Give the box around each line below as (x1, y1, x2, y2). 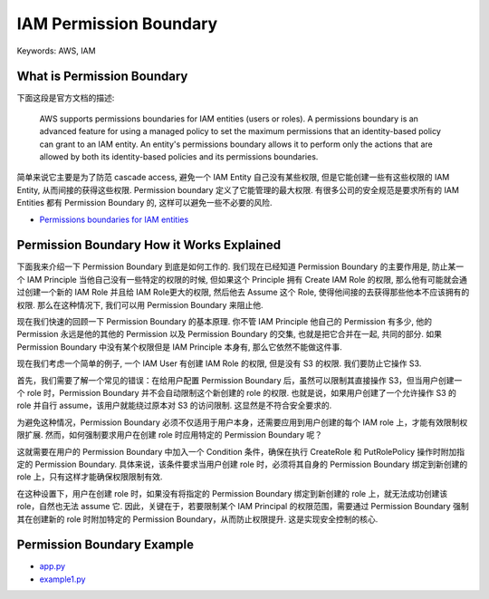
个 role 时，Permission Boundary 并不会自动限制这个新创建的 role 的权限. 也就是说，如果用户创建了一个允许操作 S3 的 (16, 388, 456, 398)
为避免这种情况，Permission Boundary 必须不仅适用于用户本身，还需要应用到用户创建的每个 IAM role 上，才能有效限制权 (16, 417, 468, 428)
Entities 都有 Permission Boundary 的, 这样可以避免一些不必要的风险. (16, 198, 273, 208)
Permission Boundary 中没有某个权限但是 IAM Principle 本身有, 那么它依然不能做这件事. (16, 341, 343, 353)
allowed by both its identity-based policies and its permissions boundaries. (39, 151, 319, 162)
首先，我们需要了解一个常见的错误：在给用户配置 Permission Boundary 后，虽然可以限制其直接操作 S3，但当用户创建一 (16, 374, 463, 385)
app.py (39, 561, 66, 572)
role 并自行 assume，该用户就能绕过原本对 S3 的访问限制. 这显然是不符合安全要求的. (16, 400, 332, 411)
